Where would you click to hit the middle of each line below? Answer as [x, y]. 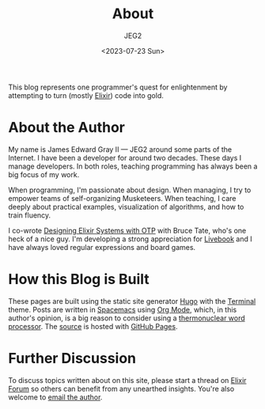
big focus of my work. [44, 174]
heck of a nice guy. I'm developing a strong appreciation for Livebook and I [130, 239]
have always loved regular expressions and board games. [102, 247]
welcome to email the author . [55, 397]
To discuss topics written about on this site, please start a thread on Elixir [127, 380]
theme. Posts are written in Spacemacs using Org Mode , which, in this [123, 309]
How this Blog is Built [79, 280]
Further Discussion [72, 358]
